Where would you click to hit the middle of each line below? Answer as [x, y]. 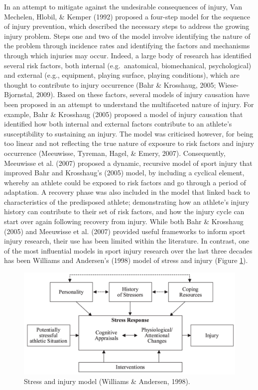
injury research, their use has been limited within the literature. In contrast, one [127, 241]
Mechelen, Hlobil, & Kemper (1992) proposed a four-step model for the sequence [127, 16]
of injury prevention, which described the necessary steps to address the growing [127, 26]
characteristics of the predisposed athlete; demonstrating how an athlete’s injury [127, 201]
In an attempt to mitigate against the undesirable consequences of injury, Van [123, 6]
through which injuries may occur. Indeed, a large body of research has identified [128, 55]
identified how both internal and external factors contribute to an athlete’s [118, 124]
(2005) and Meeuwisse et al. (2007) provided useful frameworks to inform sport [125, 231]
